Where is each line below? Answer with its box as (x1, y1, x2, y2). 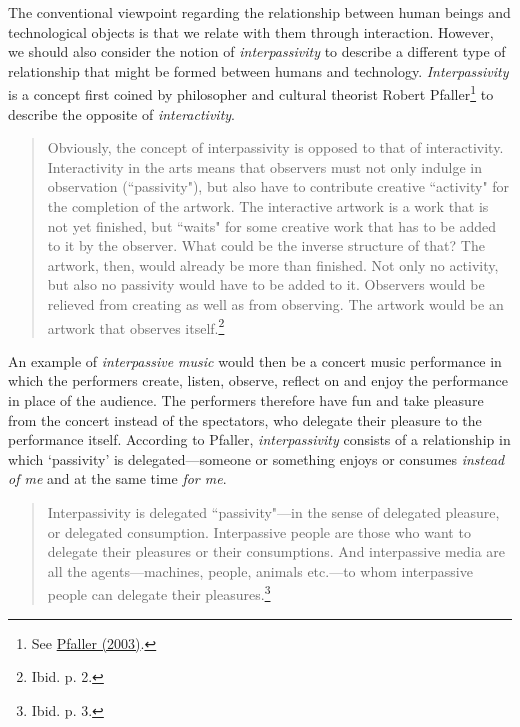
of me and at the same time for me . (8, 468, 227, 489)
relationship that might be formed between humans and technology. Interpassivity (8, 60, 509, 81)
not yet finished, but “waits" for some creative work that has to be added (47, 215, 496, 236)
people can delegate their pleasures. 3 (47, 581, 271, 604)
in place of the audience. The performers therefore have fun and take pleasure (8, 390, 484, 410)
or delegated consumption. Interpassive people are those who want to (47, 521, 471, 542)
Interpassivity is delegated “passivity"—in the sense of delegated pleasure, (47, 501, 500, 522)
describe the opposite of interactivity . (8, 103, 236, 124)
